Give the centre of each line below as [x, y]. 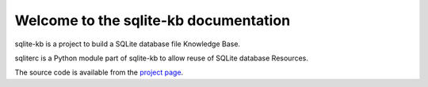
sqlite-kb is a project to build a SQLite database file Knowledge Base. [128, 44]
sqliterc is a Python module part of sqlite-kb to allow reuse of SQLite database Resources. [162, 58]
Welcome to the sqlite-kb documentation [153, 20]
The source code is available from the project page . [99, 72]
